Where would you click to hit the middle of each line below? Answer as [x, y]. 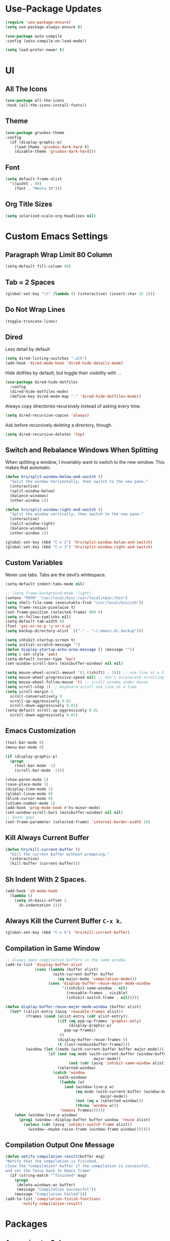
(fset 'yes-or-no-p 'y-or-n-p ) [38, 626]
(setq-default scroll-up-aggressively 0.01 [52, 710]
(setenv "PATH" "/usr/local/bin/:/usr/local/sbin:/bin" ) [67, 598]
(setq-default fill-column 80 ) [38, 266]
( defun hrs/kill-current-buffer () [43, 849]
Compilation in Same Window [53, 948]
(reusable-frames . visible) [97, 993]
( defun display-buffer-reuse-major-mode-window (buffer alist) [73, 1007]
